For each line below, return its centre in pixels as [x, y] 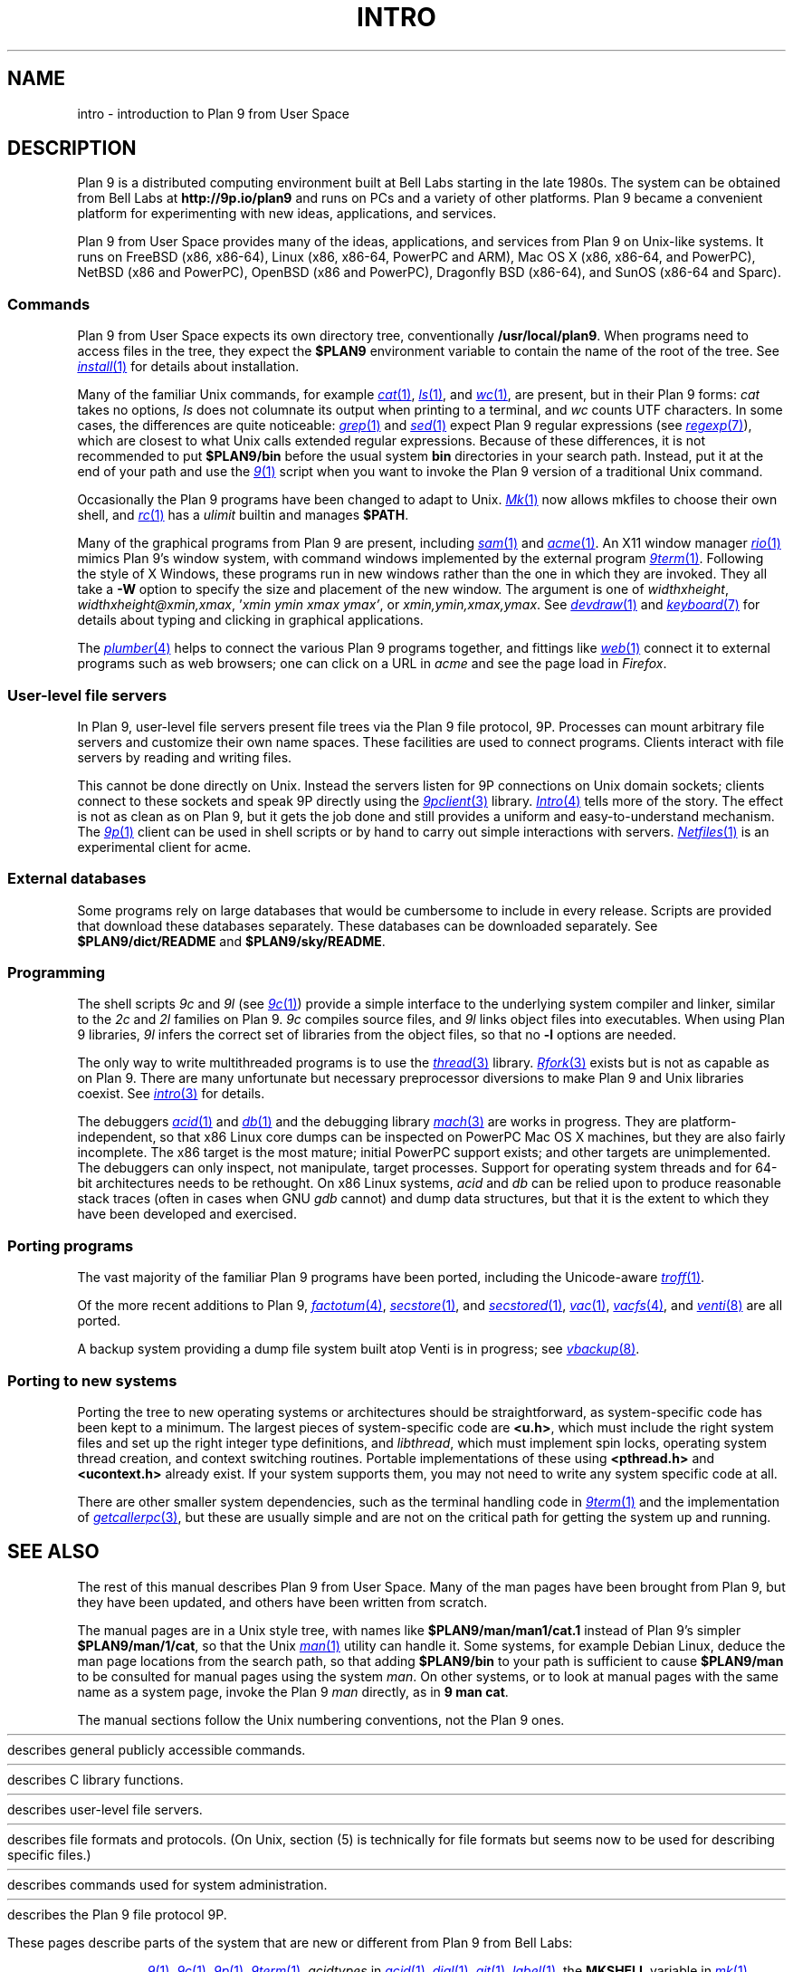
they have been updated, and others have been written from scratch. [282, 1602]
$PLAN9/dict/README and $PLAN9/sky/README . [231, 941]
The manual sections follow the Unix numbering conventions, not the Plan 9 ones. [321, 1719]
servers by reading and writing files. [185, 757]
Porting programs [71, 1245]
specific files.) [49, 1854]
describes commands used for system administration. [167, 1884]
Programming [56, 973]
